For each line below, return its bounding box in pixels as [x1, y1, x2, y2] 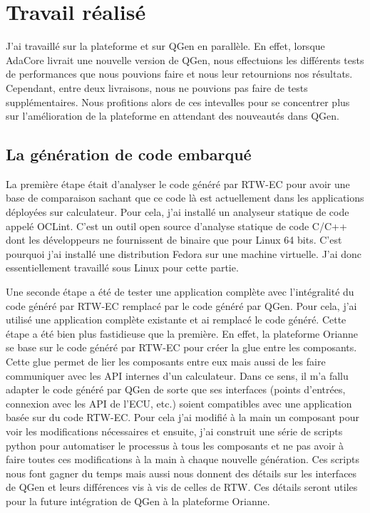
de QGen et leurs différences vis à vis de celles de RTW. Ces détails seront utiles [6, 480, 358, 494]
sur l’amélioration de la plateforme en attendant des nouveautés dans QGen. [6, 108, 339, 123]
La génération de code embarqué [6, 143, 252, 165]
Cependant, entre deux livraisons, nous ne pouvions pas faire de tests [6, 80, 308, 95]
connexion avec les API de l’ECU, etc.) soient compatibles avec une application [6, 395, 352, 410]
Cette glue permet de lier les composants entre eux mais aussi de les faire [6, 354, 326, 369]
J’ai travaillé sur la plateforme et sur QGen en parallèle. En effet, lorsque [6, 38, 325, 53]
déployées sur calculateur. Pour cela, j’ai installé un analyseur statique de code [6, 204, 349, 219]
